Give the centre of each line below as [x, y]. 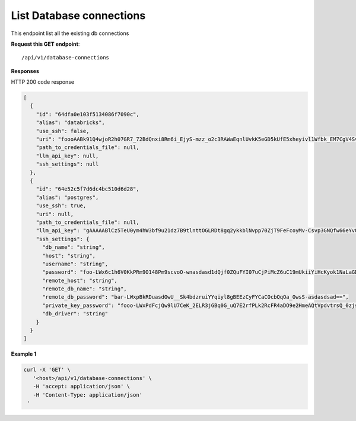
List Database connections [78, 15]
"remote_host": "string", [80, 280]
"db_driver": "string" [75, 314]
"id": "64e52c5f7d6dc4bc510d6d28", [88, 189]
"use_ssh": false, [63, 131]
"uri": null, [55, 214]
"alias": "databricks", [70, 123]
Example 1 [24, 354]
